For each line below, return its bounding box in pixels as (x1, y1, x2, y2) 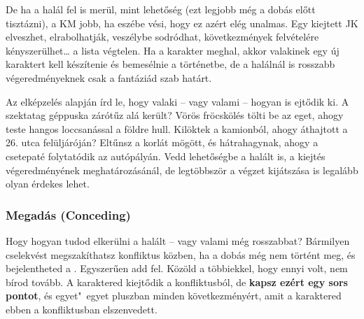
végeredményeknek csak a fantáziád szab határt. (6, 70, 212, 85)
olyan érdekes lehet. (6, 176, 90, 191)
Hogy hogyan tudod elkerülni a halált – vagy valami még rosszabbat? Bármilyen (6, 233, 350, 248)
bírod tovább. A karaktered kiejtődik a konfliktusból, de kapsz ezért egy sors (6, 274, 348, 289)
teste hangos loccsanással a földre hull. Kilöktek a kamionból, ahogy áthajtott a (6, 121, 348, 136)
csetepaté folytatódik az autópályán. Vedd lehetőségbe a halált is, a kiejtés (6, 148, 325, 163)
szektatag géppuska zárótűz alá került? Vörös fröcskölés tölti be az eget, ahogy (6, 108, 344, 122)
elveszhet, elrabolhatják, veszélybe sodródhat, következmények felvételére (6, 29, 319, 44)
